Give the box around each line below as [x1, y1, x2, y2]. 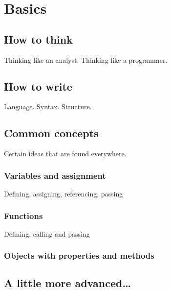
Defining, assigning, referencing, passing [4, 188, 123, 198]
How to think [4, 31, 73, 47]
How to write [4, 78, 72, 94]
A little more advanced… [4, 275, 131, 290]
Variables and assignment [4, 169, 106, 181]
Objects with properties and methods [4, 249, 154, 262]
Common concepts [4, 125, 99, 141]
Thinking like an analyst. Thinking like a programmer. [4, 54, 168, 65]
